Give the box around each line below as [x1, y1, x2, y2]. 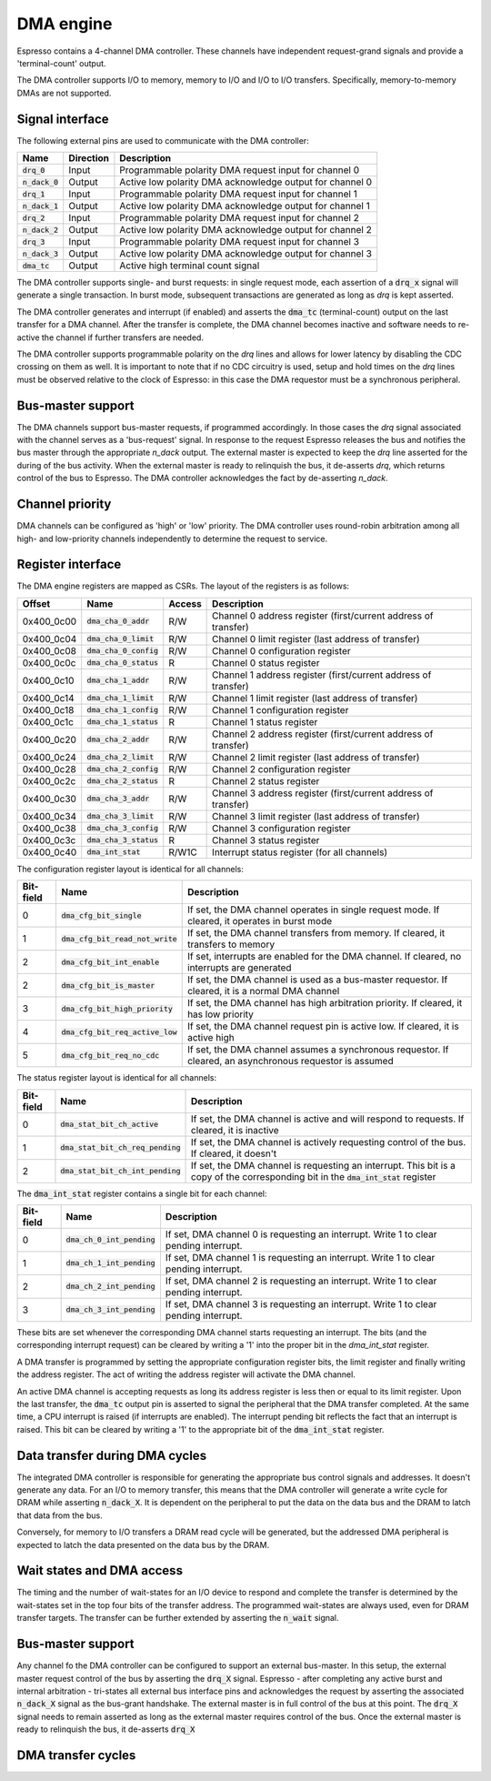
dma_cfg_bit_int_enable [60, 957, 160, 967]
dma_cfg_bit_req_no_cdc [60, 1051, 160, 1060]
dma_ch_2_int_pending [65, 1282, 155, 1292]
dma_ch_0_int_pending [65, 1235, 155, 1245]
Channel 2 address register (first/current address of [212, 728, 434, 740]
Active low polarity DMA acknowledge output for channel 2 [119, 224, 372, 236]
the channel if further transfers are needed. [41, 332, 205, 343]
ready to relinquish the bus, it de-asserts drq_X [16, 1724, 195, 1735]
